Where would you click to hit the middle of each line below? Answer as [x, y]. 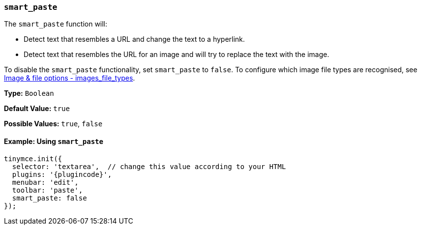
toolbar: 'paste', [47, 190]
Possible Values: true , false [53, 124]
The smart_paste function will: [56, 24]
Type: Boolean [29, 93]
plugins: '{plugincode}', [62, 174]
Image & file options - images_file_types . [70, 78]
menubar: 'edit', [45, 182]
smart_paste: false [49, 198]
